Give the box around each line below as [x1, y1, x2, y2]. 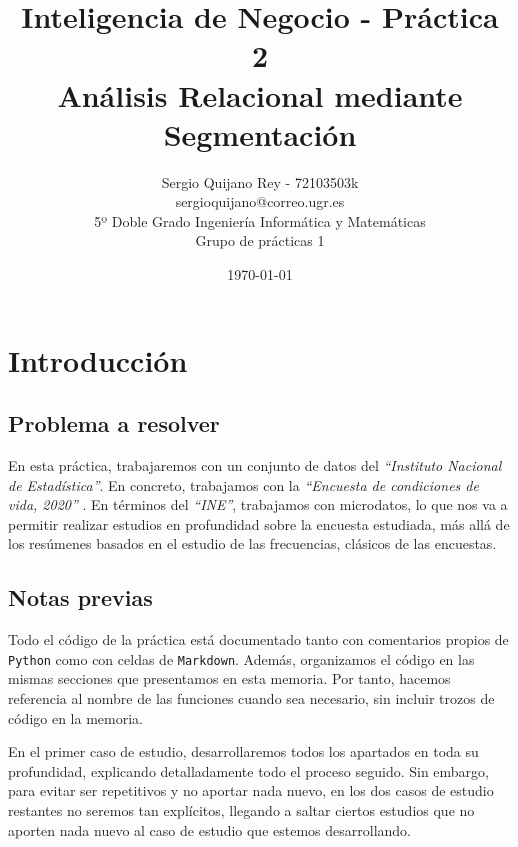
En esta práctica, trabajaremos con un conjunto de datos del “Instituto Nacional [8, 455, 502, 476]
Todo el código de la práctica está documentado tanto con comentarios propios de [8, 629, 509, 650]
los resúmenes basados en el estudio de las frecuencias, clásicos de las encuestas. [8, 533, 497, 554]
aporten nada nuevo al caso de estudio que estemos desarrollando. [8, 819, 411, 840]
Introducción [8, 339, 188, 380]
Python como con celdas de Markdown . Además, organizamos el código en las [8, 648, 475, 669]
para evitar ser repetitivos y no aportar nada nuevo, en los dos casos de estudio [8, 780, 494, 801]
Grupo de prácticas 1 [195, 230, 325, 251]
